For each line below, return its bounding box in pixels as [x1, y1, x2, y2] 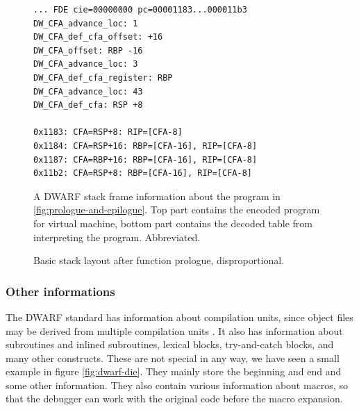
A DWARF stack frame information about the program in [33, 188, 281, 203]
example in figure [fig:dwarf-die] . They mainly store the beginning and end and [6, 364, 342, 379]
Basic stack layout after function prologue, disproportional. [33, 253, 285, 268]
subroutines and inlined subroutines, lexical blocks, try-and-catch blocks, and [6, 337, 334, 352]
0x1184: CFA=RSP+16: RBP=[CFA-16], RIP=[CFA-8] [33, 140, 258, 151]
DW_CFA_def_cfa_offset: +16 [33, 32, 163, 42]
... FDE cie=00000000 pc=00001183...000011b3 [33, 5, 247, 15]
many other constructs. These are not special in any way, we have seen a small [6, 350, 340, 365]
